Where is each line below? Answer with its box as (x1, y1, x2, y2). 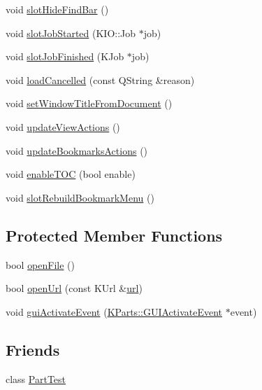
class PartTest (6, 371, 66, 386)
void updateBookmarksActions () (6, 143, 148, 158)
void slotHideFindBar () (6, 2, 109, 16)
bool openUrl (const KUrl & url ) (6, 281, 143, 295)
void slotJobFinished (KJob (6, 49, 124, 64)
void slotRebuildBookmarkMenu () (6, 190, 154, 204)
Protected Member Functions (6, 224, 223, 246)
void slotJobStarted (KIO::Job (6, 25, 136, 40)
